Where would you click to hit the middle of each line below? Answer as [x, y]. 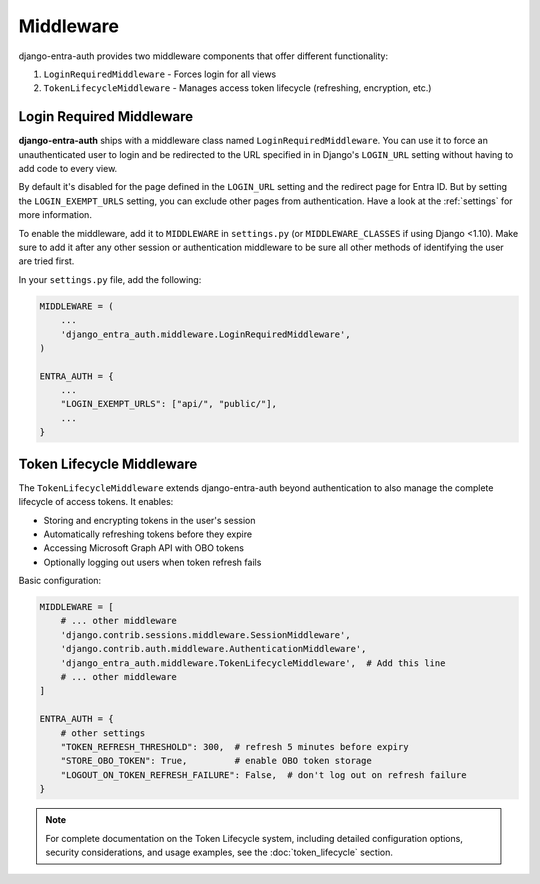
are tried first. [46, 261]
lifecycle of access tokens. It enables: [96, 502]
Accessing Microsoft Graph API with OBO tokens [144, 548]
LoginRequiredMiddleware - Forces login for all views [160, 74]
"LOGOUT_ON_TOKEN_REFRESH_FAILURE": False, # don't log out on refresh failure [263, 774]
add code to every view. [68, 169]
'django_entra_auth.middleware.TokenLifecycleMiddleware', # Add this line [253, 663]
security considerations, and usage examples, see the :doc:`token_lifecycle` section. [219, 852]
